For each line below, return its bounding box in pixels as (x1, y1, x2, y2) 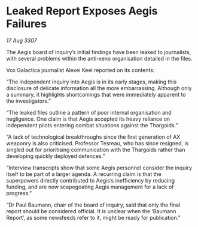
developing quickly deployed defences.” (6, 152, 105, 160)
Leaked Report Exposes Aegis (6, 4, 158, 18)
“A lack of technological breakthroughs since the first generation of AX (6, 133, 181, 141)
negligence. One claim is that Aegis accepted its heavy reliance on (6, 115, 170, 123)
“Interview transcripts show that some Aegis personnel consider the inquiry (6, 164, 193, 171)
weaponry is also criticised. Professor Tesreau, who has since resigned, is (6, 139, 189, 147)
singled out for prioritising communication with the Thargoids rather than (6, 146, 185, 153)
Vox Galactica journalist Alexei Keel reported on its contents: (6, 66, 155, 73)
